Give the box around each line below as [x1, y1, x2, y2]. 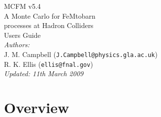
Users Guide [4, 29, 41, 40]
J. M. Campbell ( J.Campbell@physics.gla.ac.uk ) [4, 49, 158, 59]
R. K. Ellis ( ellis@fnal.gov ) [4, 58, 93, 69]
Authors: [4, 39, 30, 50]
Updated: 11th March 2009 [4, 68, 84, 79]
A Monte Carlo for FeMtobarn [4, 10, 96, 21]
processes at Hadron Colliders [4, 20, 94, 30]
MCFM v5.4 [4, 1, 41, 11]
